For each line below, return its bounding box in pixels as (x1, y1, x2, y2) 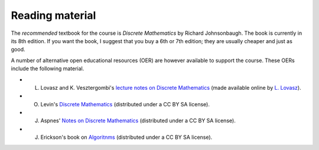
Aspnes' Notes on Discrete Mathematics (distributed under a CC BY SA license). (40, 117, 236, 124)
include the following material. (11, 65, 84, 72)
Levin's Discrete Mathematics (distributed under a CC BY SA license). (40, 100, 210, 107)
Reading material (11, 9, 96, 22)
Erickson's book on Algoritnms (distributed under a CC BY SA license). (40, 133, 213, 141)
